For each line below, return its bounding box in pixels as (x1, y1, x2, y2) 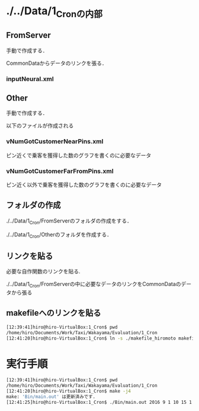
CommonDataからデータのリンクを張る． (6, 59, 108, 67)
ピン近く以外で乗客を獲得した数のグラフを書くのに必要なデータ (6, 181, 162, 188)
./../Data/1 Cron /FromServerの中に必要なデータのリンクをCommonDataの (6, 281, 181, 289)
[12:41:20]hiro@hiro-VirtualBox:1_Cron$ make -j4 (6, 388, 131, 394)
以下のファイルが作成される (6, 122, 74, 129)
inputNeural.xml (6, 74, 54, 83)
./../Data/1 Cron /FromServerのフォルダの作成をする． (6, 217, 132, 225)
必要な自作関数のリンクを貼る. (6, 268, 81, 275)
